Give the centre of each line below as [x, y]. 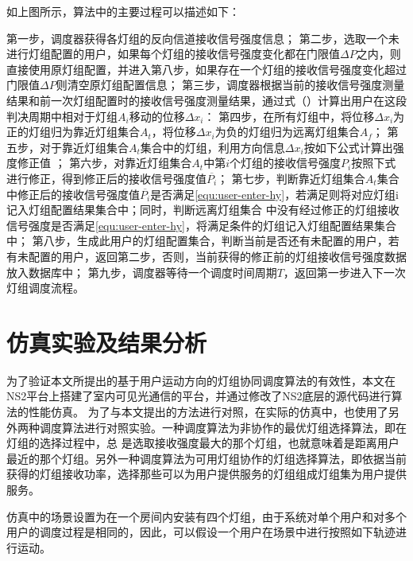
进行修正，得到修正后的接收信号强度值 [106, 178]
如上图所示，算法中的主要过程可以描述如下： [123, 11]
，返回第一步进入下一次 [344, 272]
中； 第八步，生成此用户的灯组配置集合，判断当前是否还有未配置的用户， [197, 241]
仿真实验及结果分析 [107, 342]
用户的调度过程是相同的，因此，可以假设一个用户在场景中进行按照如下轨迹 [201, 532]
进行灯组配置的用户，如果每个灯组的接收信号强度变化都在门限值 [173, 54]
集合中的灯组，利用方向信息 [212, 147]
